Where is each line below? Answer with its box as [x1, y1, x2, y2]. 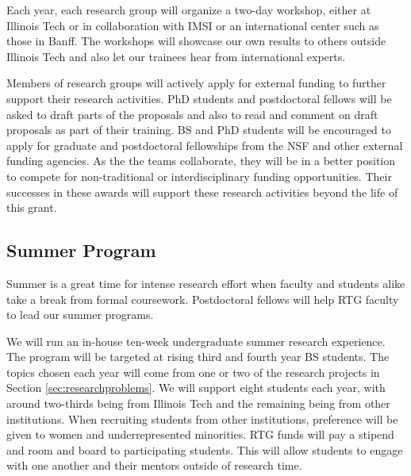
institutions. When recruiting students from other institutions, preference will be [6, 410, 398, 427]
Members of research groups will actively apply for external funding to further [6, 75, 386, 91]
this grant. [6, 199, 57, 216]
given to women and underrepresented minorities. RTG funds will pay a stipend [6, 426, 394, 443]
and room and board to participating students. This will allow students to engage [6, 441, 403, 458]
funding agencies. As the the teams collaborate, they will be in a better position [6, 152, 395, 169]
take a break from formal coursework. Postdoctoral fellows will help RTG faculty [6, 290, 399, 307]
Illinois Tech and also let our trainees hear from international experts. [6, 48, 346, 64]
